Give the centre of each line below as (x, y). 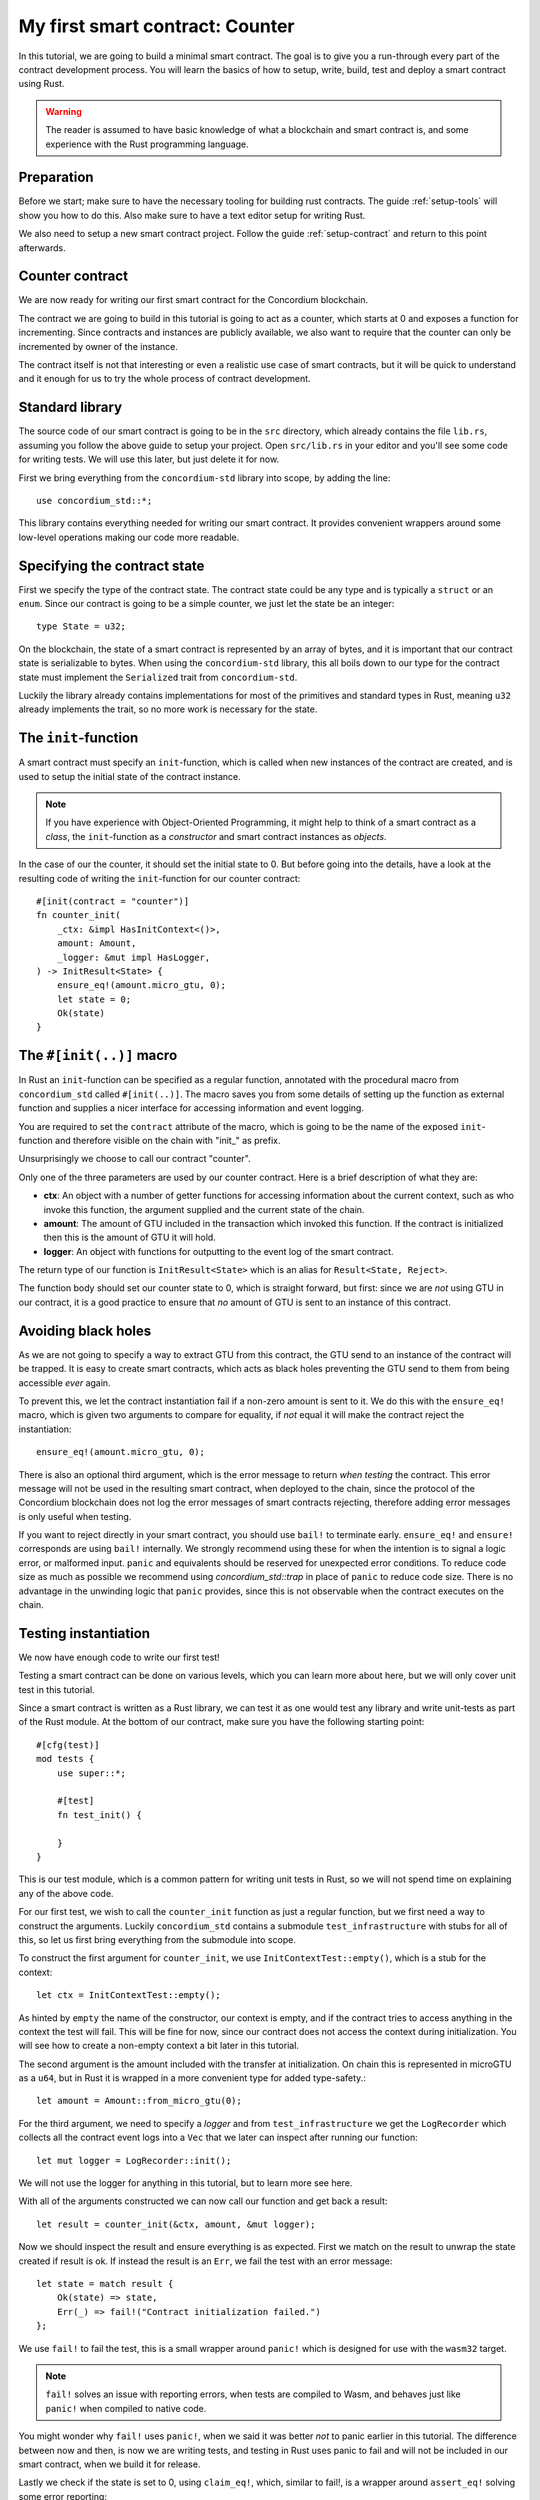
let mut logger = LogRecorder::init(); (134, 2160)
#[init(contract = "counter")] (113, 901)
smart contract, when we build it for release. (109, 2464)
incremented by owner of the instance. (98, 346)
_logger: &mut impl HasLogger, (133, 957)
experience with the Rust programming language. (147, 144)
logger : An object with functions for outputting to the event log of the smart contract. (218, 1251)
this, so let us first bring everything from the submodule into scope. (157, 1939)
